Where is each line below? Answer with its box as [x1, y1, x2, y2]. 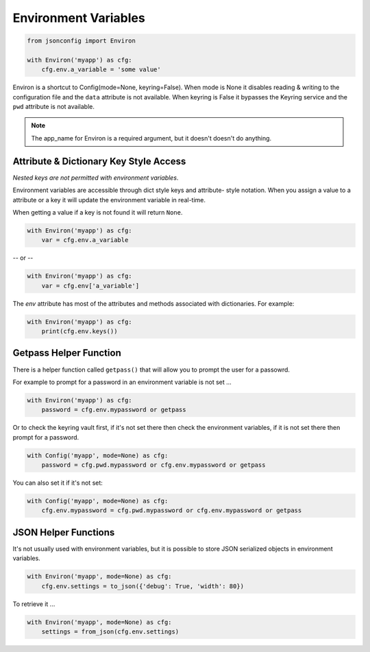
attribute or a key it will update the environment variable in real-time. [12, 195, 206, 204]
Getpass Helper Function [12, 347, 121, 359]
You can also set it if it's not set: [12, 479, 103, 487]
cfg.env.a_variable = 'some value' [41, 66, 161, 73]
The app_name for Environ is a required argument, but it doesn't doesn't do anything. [31, 134, 272, 142]
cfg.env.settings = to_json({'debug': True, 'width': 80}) [41, 582, 245, 590]
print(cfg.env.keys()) [41, 328, 118, 335]
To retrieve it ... [12, 600, 56, 608]
